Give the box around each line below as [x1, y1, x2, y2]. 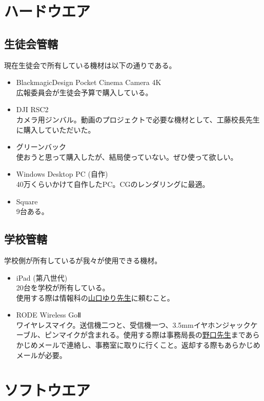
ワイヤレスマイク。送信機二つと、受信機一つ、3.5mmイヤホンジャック [16, 319, 251, 330]
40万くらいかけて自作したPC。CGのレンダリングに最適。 [16, 178, 210, 189]
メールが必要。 [16, 349, 67, 360]
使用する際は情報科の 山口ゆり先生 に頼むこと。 [16, 292, 174, 303]
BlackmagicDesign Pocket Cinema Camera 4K [16, 77, 161, 88]
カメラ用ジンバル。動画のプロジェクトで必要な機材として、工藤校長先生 [16, 114, 260, 124]
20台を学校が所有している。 [16, 282, 110, 293]
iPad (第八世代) [16, 272, 68, 283]
